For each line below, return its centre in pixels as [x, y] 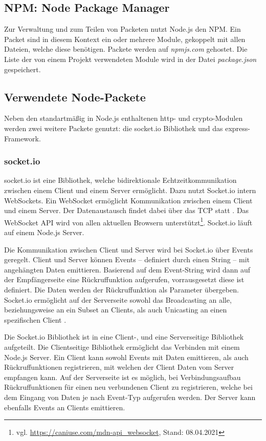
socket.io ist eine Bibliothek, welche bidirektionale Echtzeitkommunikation [120, 180]
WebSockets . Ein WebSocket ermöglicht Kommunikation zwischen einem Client [128, 200]
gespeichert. [23, 69]
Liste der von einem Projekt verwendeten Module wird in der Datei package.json [130, 59]
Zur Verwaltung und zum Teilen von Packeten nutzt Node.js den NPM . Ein [123, 29]
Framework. [23, 138]
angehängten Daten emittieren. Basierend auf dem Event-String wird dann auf [127, 269]
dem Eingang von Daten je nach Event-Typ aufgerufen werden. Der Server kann [130, 397]
